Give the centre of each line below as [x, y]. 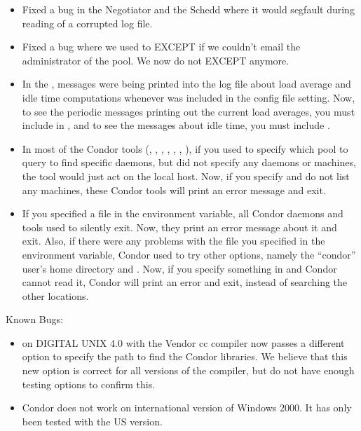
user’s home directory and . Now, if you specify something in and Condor [179, 268]
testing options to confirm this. [89, 384]
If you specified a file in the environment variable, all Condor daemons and [183, 213]
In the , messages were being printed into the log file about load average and [186, 84]
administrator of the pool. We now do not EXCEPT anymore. [156, 60]
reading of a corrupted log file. [87, 23]
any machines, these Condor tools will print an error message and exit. [174, 190]
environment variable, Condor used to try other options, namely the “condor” [189, 254]
